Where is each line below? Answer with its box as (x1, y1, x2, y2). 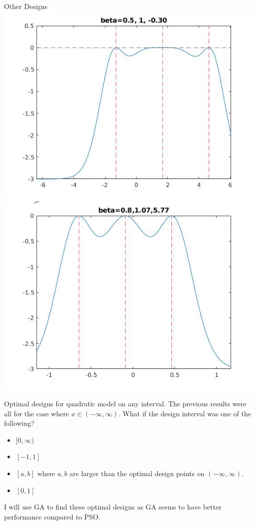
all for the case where (4, 408, 69, 418)
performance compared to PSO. (4, 511, 101, 522)
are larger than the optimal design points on (69, 468, 205, 478)
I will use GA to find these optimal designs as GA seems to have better (4, 502, 222, 512)
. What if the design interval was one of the (118, 408, 251, 418)
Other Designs (4, 1, 48, 11)
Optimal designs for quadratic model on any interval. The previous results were (4, 398, 247, 408)
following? (4, 418, 35, 428)
